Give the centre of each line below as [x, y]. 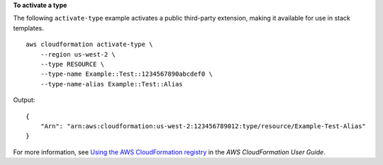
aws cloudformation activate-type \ [89, 45]
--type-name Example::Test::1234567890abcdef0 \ [126, 74]
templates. [28, 28]
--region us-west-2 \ [78, 54]
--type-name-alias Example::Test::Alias [112, 84]
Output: [24, 100]
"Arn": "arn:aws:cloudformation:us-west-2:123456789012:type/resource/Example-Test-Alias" [203, 126]
